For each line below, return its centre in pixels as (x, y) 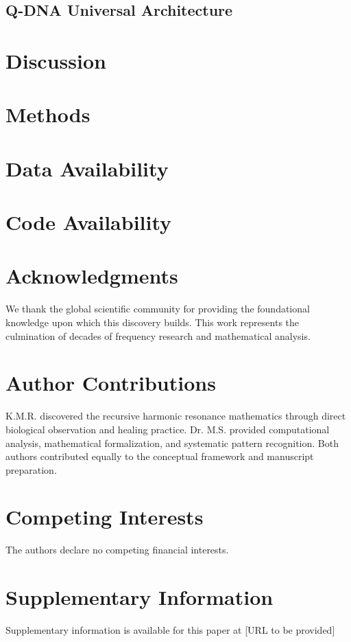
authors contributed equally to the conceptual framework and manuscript (160, 456)
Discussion (56, 60)
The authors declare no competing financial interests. (117, 550)
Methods (48, 114)
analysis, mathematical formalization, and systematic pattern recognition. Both (172, 443)
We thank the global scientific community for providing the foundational (158, 309)
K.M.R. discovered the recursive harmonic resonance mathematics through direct (176, 416)
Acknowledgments (92, 276)
